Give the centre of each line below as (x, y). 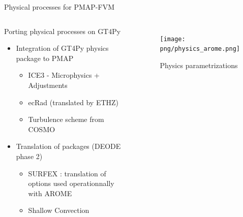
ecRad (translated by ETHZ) (73, 102)
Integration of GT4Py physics (62, 48)
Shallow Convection (59, 210)
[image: (173, 39)
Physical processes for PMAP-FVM (59, 7)
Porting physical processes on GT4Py (63, 31)
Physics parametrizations (199, 65)
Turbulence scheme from (66, 119)
